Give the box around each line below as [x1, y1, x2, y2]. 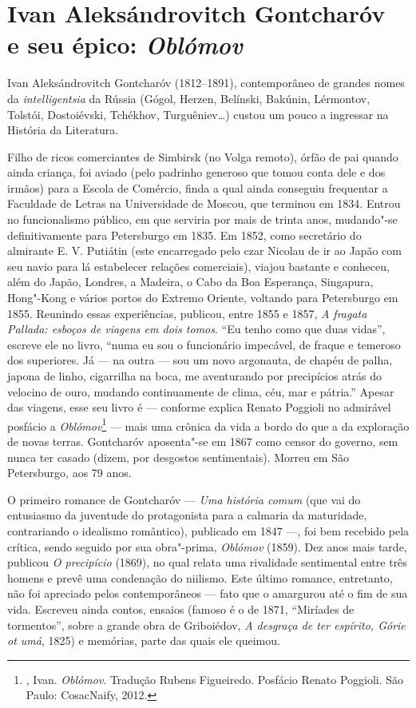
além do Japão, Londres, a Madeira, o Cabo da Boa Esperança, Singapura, [7, 273, 374, 290]
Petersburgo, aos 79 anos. [7, 464, 132, 481]
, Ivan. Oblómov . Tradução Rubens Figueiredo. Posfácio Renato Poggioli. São [26, 670, 404, 687]
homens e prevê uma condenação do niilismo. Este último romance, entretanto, [7, 569, 393, 586]
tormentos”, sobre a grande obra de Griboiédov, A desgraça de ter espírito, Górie [7, 616, 406, 633]
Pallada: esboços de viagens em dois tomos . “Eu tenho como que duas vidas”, [7, 320, 386, 337]
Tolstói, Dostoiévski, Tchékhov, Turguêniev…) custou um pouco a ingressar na [7, 105, 389, 122]
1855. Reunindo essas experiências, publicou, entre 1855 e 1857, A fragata [7, 304, 367, 321]
